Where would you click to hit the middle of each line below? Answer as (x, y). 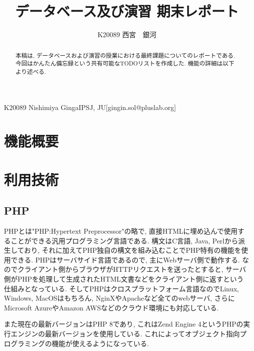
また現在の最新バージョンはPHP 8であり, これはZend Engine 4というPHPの (124, 324)
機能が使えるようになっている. (100, 343)
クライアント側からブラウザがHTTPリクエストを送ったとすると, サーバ (132, 269)
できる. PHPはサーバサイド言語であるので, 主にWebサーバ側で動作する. (125, 259)
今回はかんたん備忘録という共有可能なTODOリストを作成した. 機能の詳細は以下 (125, 63)
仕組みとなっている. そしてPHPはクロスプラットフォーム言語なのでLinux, (122, 288)
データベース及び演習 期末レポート (127, 11)
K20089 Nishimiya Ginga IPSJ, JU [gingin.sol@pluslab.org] (90, 107)
